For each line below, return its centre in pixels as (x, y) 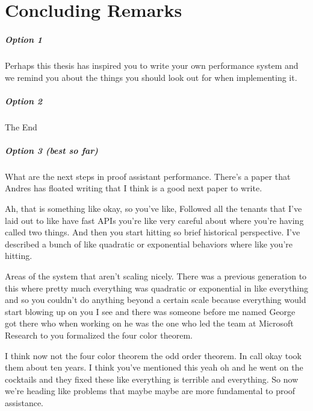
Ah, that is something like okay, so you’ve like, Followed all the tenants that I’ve (153, 209)
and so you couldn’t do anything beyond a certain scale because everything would (156, 300)
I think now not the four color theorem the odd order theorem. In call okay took (153, 355)
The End (21, 126)
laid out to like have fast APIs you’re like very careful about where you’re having (154, 220)
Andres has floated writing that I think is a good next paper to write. (134, 188)
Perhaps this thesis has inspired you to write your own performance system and (152, 65)
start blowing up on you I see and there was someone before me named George (150, 311)
